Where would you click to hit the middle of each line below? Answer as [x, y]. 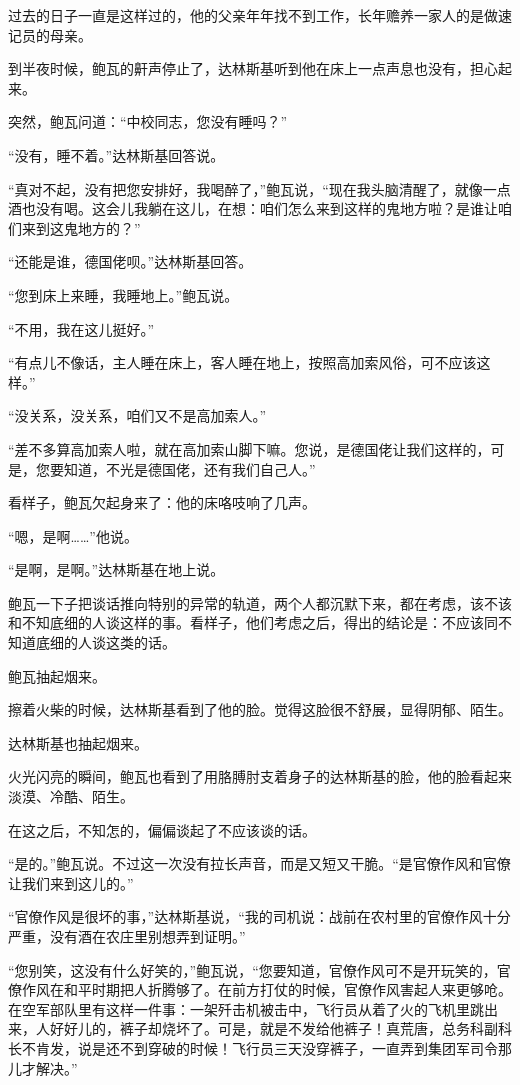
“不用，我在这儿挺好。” [81, 328]
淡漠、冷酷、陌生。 [71, 796]
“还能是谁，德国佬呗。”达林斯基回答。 [130, 261]
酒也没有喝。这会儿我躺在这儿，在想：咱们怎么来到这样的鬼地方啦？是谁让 [253, 208]
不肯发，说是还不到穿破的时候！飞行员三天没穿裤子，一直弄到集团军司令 [259, 1047]
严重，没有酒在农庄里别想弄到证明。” [127, 936]
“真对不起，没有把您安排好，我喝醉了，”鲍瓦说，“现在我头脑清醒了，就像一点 [259, 188]
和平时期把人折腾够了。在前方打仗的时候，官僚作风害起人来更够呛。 [287, 989]
